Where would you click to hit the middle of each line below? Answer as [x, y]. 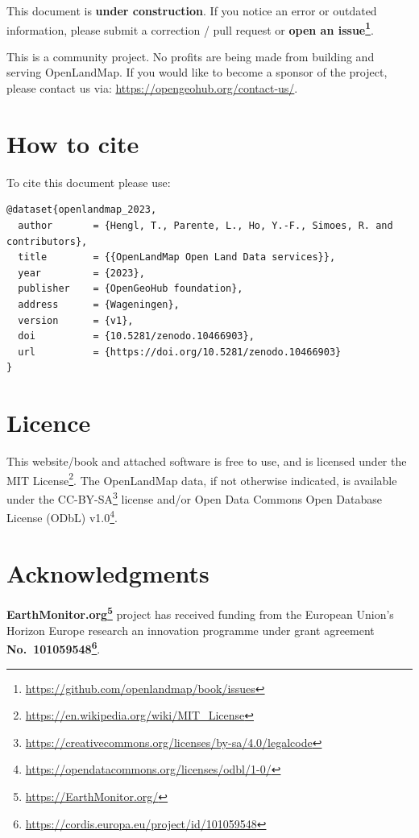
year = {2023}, [81, 273]
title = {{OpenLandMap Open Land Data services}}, [177, 257]
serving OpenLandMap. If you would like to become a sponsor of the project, [197, 72]
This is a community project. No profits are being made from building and [191, 56]
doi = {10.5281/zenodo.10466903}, [136, 336]
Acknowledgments [108, 572]
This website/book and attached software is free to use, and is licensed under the [207, 461]
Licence [49, 423]
